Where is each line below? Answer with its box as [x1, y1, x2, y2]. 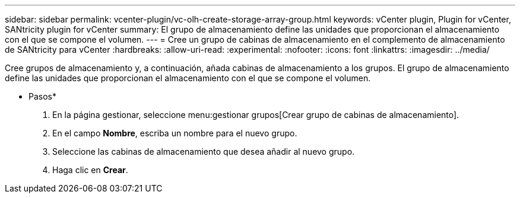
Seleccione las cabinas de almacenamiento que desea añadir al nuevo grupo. [52, 146, 355, 157]
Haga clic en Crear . [52, 165, 128, 175]
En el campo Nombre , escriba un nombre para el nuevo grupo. [52, 128, 297, 138]
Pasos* [28, 91, 56, 101]
